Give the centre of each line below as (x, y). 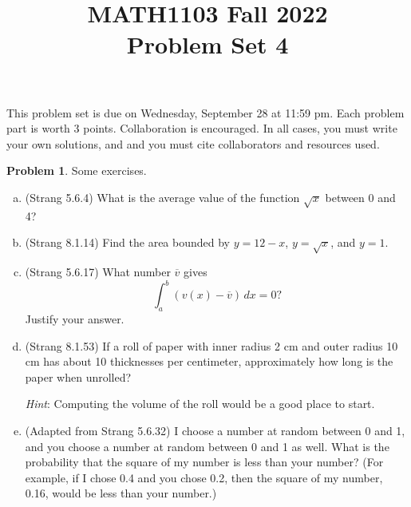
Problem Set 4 (207, 44)
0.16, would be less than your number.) (121, 493)
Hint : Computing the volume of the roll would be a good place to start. (200, 404)
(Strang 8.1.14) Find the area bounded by (128, 242)
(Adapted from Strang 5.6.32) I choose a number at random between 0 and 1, (215, 430)
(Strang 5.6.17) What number (98, 272)
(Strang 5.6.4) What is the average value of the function (162, 197)
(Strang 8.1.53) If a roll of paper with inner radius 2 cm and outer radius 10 (211, 345)
